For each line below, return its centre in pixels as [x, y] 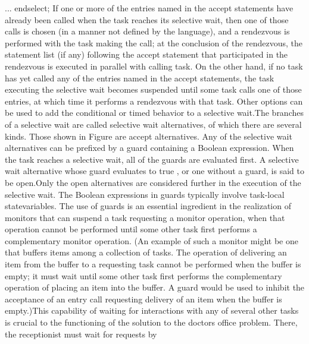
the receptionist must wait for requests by [81, 334]
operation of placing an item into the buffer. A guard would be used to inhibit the [155, 287]
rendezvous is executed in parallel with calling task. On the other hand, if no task [154, 66]
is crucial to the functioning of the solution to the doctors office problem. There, [151, 322]
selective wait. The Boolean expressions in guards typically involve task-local [145, 194]
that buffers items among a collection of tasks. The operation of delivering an [146, 252]
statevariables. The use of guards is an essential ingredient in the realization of [148, 206]
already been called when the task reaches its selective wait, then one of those [147, 19]
